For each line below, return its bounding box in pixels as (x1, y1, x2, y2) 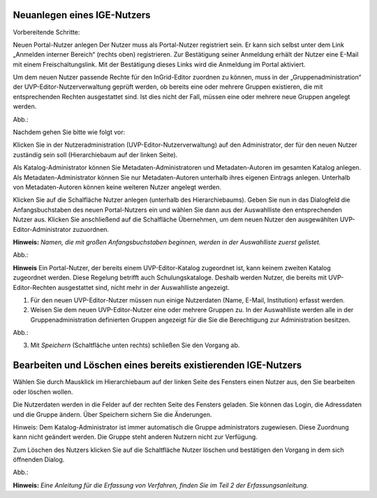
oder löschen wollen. (13, 388, 73, 396)
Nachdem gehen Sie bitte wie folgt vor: (13, 128, 126, 136)
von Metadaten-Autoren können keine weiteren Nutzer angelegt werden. (13, 182, 222, 191)
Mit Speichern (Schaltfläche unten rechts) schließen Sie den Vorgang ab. (30, 341, 240, 349)
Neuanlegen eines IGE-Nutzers (13, 9, 151, 21)
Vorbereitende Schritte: (13, 28, 80, 36)
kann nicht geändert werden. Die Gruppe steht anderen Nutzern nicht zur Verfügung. (13, 433, 258, 441)
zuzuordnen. (72, 225, 110, 233)
